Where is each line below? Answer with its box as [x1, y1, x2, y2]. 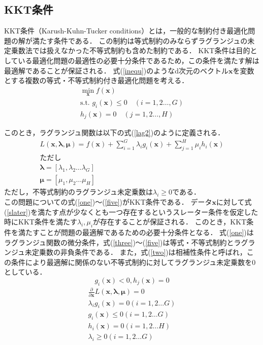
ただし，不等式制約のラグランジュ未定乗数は [4, 186, 153, 197]
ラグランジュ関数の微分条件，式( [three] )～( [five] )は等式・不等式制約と [4, 237, 234, 247]
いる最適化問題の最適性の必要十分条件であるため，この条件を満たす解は [18, 55, 259, 65]
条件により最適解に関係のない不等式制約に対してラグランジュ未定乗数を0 [11, 256, 256, 267]
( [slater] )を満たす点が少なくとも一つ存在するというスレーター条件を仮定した [4, 206, 258, 217]
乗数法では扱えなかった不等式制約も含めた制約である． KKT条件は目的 [11, 45, 250, 56]
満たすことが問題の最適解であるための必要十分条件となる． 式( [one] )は [18, 226, 254, 237]
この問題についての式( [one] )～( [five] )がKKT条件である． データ [4, 196, 212, 207]
